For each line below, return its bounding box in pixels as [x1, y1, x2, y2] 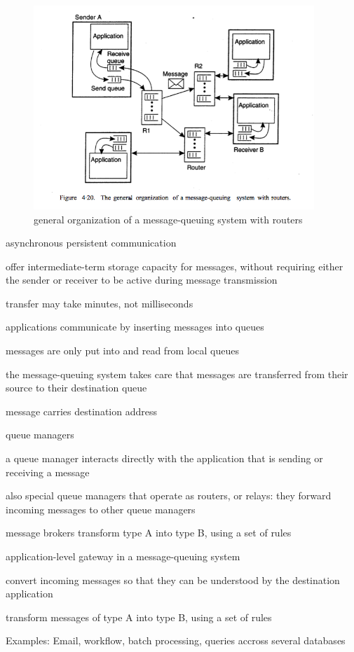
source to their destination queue [6, 380, 147, 395]
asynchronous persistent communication [6, 235, 177, 250]
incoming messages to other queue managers [6, 501, 196, 516]
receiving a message [6, 464, 90, 479]
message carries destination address [6, 403, 157, 418]
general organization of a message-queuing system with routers [34, 211, 303, 226]
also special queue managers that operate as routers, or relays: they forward [6, 488, 332, 503]
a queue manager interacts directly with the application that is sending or [6, 451, 323, 466]
